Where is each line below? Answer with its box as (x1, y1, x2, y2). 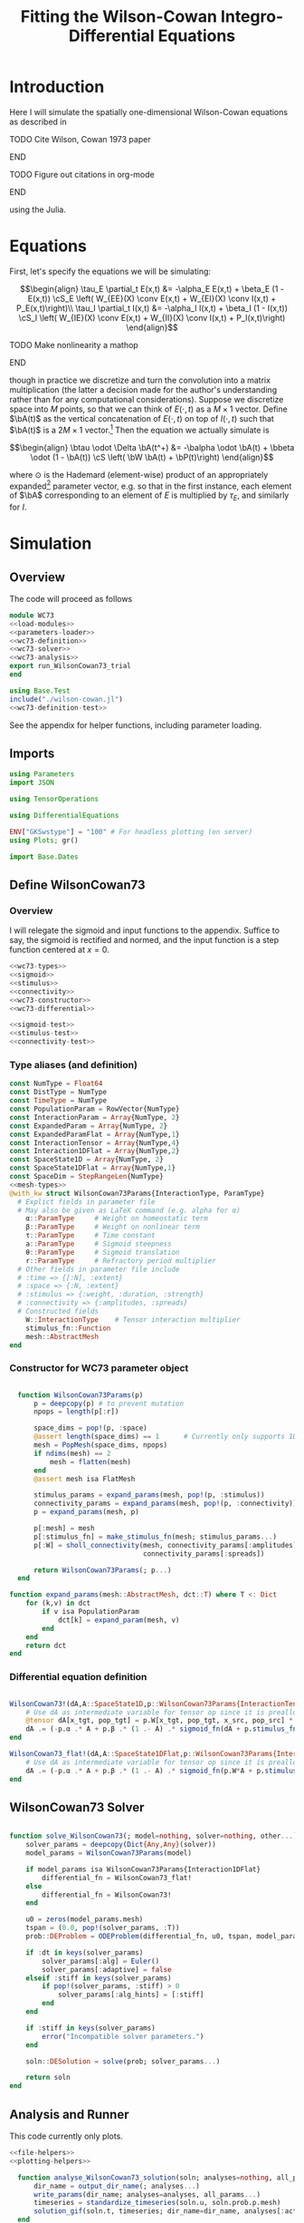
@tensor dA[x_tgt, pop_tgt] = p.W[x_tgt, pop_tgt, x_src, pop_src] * (25, 1716, 294, 1725)
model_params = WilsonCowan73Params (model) (25, 1849, 193, 1858)
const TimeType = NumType (9, 1096, 107, 1105)
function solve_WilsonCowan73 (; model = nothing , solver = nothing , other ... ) (9, 1831, 298, 1841)
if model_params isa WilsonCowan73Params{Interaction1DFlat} (25, 1865, 261, 1874)
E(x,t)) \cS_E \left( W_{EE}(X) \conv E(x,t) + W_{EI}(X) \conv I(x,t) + (27, 293, 277, 304)
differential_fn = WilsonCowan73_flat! (42, 1873, 193, 1882)
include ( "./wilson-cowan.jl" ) (9, 694, 124, 704)
